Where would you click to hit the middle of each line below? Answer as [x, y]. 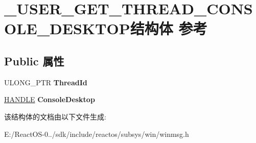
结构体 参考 [169, 28]
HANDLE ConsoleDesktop [50, 99]
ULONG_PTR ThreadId [46, 82]
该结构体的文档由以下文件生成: [55, 116]
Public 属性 [34, 61]
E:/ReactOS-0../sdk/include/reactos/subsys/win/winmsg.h [97, 134]
